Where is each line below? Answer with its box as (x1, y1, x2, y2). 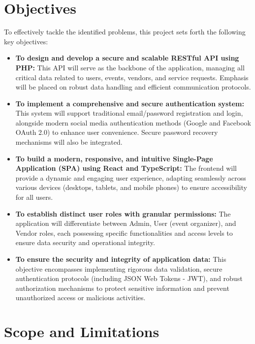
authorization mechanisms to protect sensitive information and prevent (15, 282, 229, 293)
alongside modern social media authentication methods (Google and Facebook (15, 117, 251, 127)
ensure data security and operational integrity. (15, 237, 155, 248)
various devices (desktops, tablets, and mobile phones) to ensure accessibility (15, 182, 247, 192)
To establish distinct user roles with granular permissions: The (15, 208, 231, 219)
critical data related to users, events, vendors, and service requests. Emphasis (15, 72, 249, 82)
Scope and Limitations (4, 321, 159, 342)
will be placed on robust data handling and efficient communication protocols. (15, 82, 251, 92)
